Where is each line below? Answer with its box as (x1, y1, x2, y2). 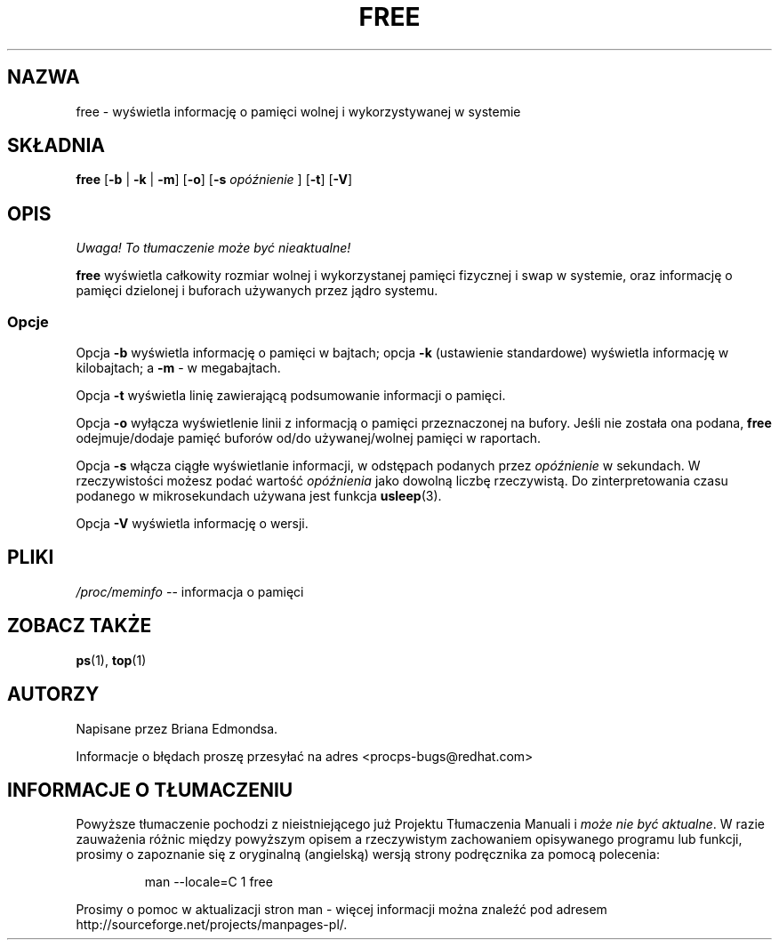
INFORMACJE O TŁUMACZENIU (7, 778, 293, 801)
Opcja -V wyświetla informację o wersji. (76, 516, 309, 532)
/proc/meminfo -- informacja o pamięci (76, 583, 304, 599)
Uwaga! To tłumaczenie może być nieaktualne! (76, 240, 351, 256)
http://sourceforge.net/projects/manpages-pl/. (76, 917, 348, 933)
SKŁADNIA (7, 134, 105, 157)
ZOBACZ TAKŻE (7, 614, 152, 638)
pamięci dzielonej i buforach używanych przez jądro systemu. (76, 283, 438, 299)
